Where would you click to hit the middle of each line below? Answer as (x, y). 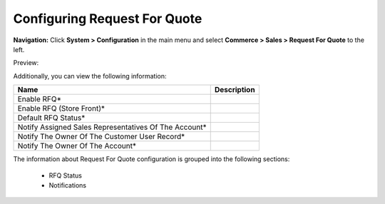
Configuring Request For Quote (108, 19)
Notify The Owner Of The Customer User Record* (101, 137)
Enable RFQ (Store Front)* (61, 108)
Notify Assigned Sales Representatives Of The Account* (112, 127)
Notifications (68, 185)
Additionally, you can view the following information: (90, 76)
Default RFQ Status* (51, 118)
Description (235, 90)
